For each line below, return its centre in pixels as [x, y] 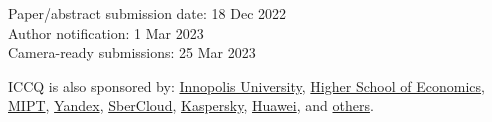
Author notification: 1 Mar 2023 [106, 32]
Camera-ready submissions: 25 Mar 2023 [132, 52]
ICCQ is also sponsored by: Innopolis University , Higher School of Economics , [246, 85]
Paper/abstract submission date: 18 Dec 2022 [147, 13]
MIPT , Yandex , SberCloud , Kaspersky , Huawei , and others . [191, 105]
